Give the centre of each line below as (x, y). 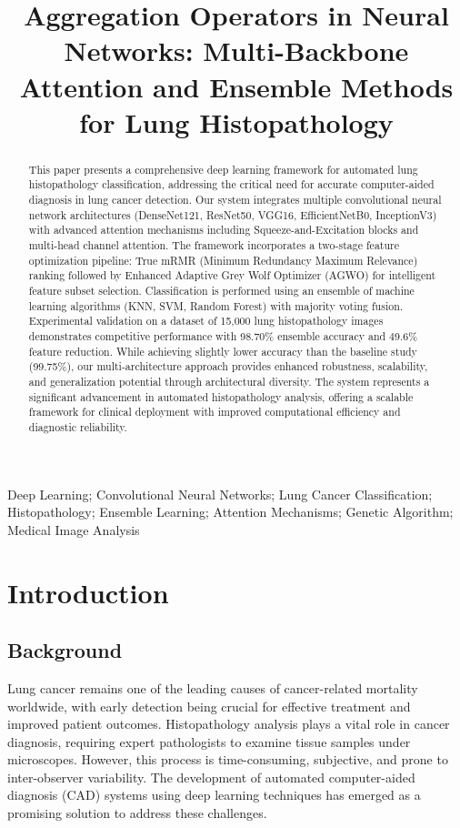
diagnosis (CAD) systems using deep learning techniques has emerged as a (214, 795)
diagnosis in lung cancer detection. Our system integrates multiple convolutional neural (235, 200)
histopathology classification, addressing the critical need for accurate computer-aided (231, 184)
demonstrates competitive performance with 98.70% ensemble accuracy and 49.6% (223, 335)
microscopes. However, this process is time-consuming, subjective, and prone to (228, 759)
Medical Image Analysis (74, 529)
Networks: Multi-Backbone (236, 50)
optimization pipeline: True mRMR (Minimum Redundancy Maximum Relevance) (223, 260)
